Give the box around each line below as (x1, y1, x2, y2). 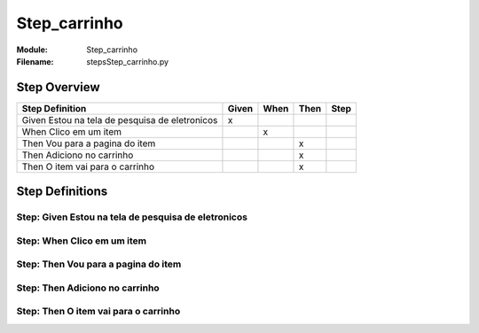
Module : (16, 44, 48, 55)
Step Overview (16, 80, 101, 95)
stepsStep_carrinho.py (86, 56, 169, 66)
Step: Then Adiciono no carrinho (16, 282, 160, 294)
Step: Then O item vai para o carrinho (16, 306, 181, 318)
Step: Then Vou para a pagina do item (16, 258, 182, 270)
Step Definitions (16, 184, 108, 199)
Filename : (16, 56, 54, 66)
